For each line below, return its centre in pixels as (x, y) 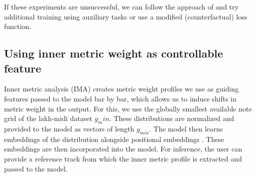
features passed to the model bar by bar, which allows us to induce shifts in (120, 98)
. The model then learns (186, 128)
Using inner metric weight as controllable (114, 53)
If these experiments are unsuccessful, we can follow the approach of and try (121, 6)
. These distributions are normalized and (172, 118)
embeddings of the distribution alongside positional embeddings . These (114, 139)
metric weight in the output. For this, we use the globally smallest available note (128, 108)
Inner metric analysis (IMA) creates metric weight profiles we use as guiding (121, 89)
